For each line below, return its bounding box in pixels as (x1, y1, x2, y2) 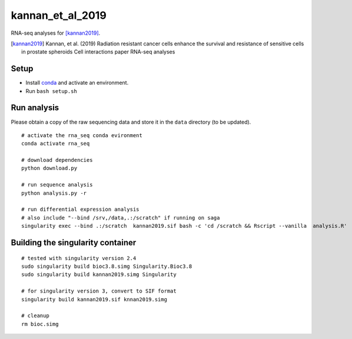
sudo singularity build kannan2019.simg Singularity (21, 271, 177, 278)
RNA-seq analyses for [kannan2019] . (11, 29, 101, 36)
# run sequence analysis (21, 181, 93, 188)
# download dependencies (21, 157, 93, 164)
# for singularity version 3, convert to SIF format (21, 288, 177, 294)
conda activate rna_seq (21, 140, 90, 147)
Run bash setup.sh (25, 87, 78, 94)
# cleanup (21, 313, 49, 319)
